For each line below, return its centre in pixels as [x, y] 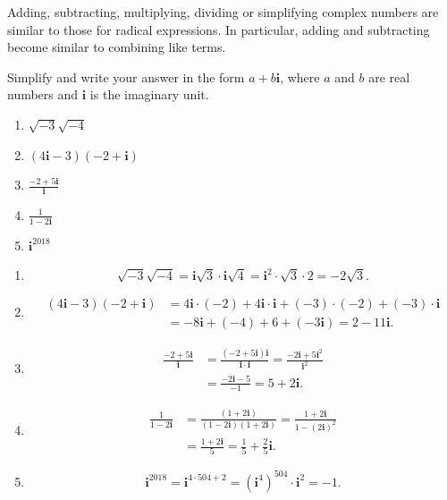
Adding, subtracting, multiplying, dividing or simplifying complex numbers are [223, 12]
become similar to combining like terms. [117, 47]
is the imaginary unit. [149, 94]
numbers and [43, 94]
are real [389, 76]
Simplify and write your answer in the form [126, 76]
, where [300, 76]
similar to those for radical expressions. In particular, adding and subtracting [219, 29]
